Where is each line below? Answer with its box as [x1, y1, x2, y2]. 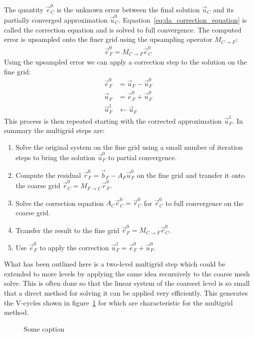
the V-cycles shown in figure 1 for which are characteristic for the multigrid [4, 297, 233, 307]
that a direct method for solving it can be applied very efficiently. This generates [4, 288, 248, 298]
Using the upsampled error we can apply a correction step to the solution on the [4, 57, 247, 67]
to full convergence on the [165, 198, 244, 208]
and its [213, 4, 234, 14]
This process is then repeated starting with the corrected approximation [4, 115, 222, 126]
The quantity [4, 4, 44, 14]
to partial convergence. [108, 152, 177, 163]
